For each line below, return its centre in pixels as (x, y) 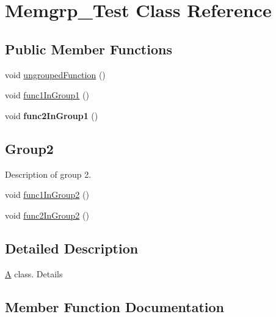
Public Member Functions (89, 49)
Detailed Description (72, 248)
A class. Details (34, 273)
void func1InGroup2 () (47, 195)
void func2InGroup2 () (47, 215)
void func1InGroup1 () (47, 95)
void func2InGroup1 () (52, 115)
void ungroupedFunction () (55, 74)
